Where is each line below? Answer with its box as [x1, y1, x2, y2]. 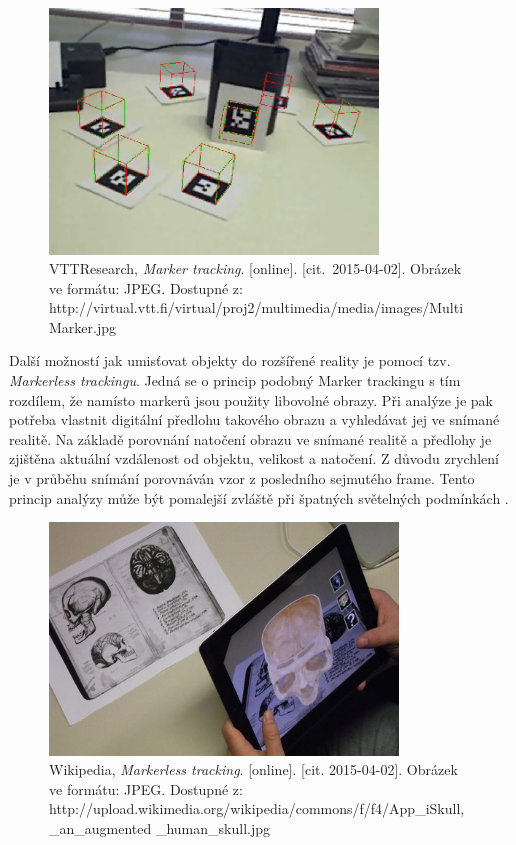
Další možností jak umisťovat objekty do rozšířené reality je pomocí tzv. [9, 350, 451, 371]
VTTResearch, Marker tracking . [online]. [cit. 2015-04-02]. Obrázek [49, 258, 462, 279]
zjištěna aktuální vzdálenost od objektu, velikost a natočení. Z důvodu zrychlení [9, 448, 499, 469]
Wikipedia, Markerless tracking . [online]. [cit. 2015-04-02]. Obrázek [49, 759, 458, 780]
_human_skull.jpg [155, 817, 271, 838]
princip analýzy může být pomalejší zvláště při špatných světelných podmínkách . [9, 487, 509, 508]
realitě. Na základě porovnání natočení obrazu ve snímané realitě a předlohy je [9, 428, 492, 449]
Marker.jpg [49, 316, 116, 337]
